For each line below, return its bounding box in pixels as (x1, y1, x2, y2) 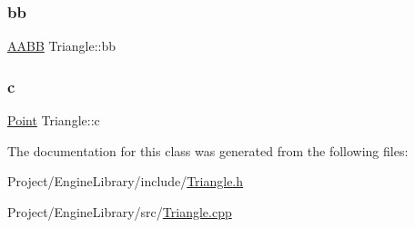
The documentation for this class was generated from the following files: (7, 141, 409, 160)
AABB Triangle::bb (7, 36, 116, 55)
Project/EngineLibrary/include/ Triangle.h (7, 172, 244, 191)
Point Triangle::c (7, 111, 100, 130)
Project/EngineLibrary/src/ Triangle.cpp (7, 202, 232, 221)
